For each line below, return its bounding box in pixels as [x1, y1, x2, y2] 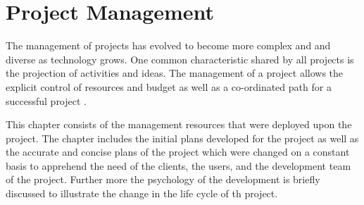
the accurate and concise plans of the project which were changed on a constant [6, 144, 350, 159]
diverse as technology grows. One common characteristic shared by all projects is [6, 51, 354, 66]
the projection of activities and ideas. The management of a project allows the [6, 66, 344, 80]
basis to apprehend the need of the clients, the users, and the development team [6, 158, 351, 173]
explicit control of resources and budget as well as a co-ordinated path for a [6, 79, 332, 94]
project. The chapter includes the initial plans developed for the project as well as [6, 130, 359, 145]
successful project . [6, 93, 87, 108]
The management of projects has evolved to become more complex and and [6, 38, 331, 53]
